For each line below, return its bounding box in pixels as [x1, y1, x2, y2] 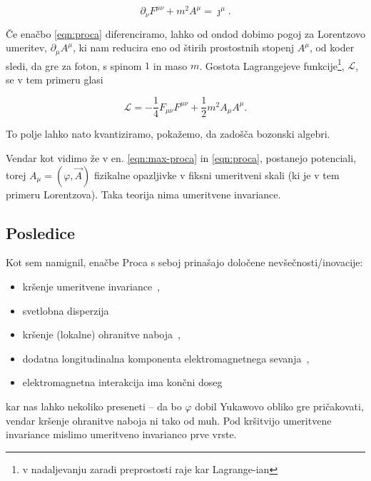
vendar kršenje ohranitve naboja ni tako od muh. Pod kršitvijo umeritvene [6, 412, 332, 427]
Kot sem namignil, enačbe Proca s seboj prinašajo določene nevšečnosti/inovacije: [6, 255, 363, 270]
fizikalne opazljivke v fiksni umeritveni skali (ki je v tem [93, 167, 340, 182]
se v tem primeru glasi [6, 71, 103, 86]
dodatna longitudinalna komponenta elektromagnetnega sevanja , [22, 350, 310, 365]
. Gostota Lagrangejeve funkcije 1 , [199, 56, 345, 73]
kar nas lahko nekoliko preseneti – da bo [6, 399, 182, 414]
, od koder [309, 40, 355, 55]
